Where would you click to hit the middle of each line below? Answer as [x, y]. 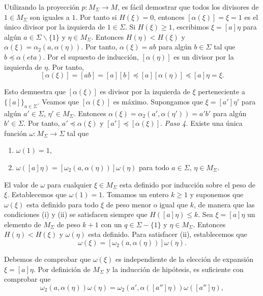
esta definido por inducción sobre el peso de [187, 184]
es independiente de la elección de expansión [184, 259]
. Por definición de [62, 269]
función [16, 133]
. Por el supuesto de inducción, [91, 56]
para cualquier [69, 184]
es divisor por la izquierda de [145, 91]
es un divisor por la [204, 56]
